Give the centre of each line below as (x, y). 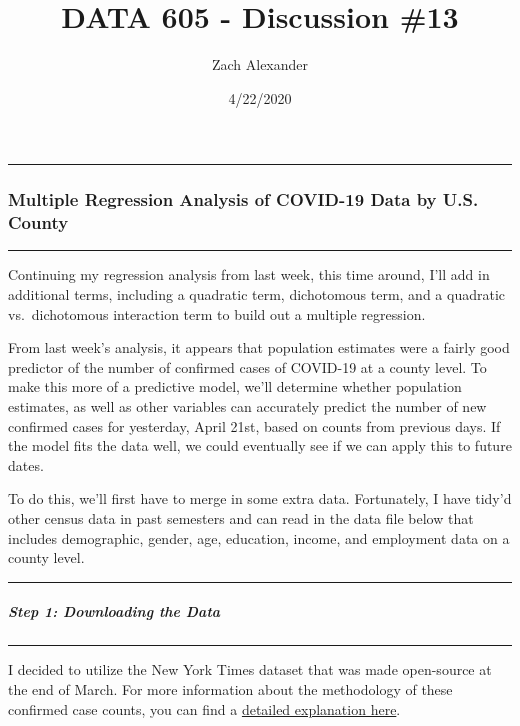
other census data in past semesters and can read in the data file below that (241, 517)
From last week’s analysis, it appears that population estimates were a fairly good (259, 347)
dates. (26, 464)
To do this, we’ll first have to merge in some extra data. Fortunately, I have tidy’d (260, 498)
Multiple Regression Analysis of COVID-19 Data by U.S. (243, 199)
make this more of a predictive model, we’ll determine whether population (235, 386)
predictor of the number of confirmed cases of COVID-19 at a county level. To (247, 366)
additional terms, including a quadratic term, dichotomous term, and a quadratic (257, 294)
